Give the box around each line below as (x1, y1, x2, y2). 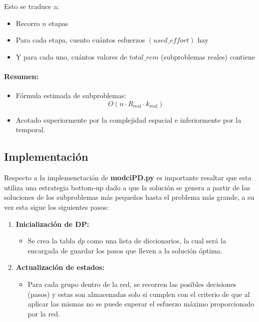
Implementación (4, 149, 88, 164)
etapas (48, 18, 68, 28)
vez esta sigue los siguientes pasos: (4, 201, 109, 212)
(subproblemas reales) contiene (160, 51, 255, 62)
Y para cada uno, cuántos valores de (15, 51, 127, 62)
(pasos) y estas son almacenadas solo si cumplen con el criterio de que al (27, 288, 250, 299)
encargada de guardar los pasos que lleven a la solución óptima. (27, 245, 222, 255)
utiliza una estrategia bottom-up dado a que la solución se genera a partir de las (4, 182, 250, 192)
